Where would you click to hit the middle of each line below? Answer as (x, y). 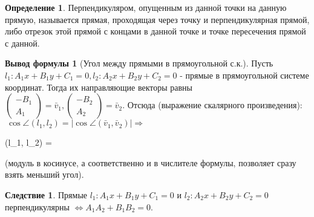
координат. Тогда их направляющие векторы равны (99, 87)
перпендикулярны (37, 206)
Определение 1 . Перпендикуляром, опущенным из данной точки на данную (146, 7)
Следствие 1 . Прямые (46, 194)
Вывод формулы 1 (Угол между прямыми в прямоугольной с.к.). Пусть (139, 63)
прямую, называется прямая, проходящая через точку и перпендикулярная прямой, (157, 19)
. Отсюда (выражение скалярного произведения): (212, 105)
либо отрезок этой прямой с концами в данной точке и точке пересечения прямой (155, 31)
